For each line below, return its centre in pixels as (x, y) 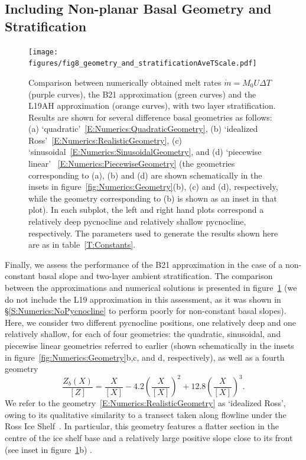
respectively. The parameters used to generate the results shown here (153, 233)
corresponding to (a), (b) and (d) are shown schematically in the (145, 175)
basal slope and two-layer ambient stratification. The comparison (155, 276)
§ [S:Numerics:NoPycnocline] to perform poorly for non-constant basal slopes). (146, 311)
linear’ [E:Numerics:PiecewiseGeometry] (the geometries (132, 163)
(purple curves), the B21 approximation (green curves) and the (142, 94)
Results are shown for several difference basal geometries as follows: (150, 117)
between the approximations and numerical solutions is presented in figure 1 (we (151, 287)
